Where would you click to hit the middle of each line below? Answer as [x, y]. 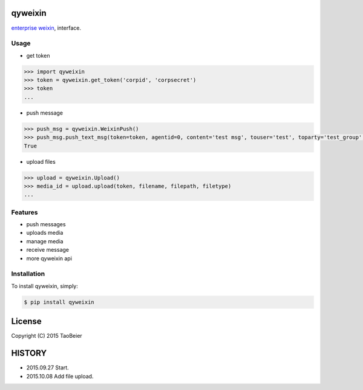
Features [25, 212]
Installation [28, 274]
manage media [45, 241]
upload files [41, 161]
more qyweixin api [49, 258]
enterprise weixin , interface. [46, 28]
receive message [48, 250]
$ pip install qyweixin [59, 302]
